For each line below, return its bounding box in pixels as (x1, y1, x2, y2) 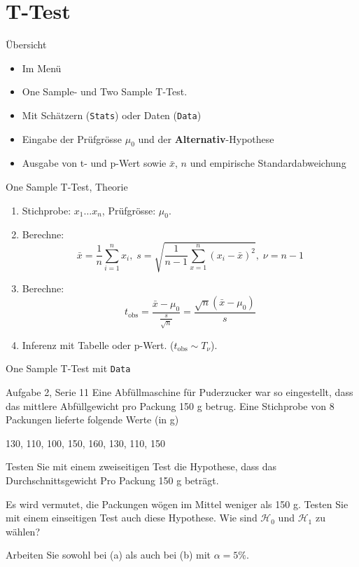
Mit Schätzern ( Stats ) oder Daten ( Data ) (22, 107, 202, 122)
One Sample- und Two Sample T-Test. (22, 84, 188, 99)
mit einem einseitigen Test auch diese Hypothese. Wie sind (6, 510, 258, 525)
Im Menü (22, 60, 62, 75)
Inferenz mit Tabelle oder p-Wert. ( (22, 337, 174, 352)
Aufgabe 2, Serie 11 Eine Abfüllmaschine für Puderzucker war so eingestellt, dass (6, 385, 353, 399)
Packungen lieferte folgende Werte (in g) (6, 412, 179, 427)
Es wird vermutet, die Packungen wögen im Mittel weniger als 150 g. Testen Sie (6, 496, 349, 511)
